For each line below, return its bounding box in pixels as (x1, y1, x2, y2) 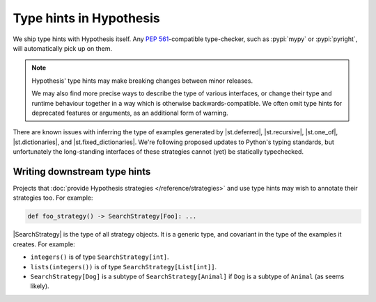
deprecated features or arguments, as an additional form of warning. (31, 109, 229, 117)
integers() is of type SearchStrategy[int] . (30, 253, 170, 261)
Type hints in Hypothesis (13, 10, 160, 26)
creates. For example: (13, 240, 76, 248)
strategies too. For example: (13, 193, 93, 202)
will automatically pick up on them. (13, 44, 113, 52)
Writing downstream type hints (13, 166, 151, 177)
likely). (30, 282, 49, 290)
